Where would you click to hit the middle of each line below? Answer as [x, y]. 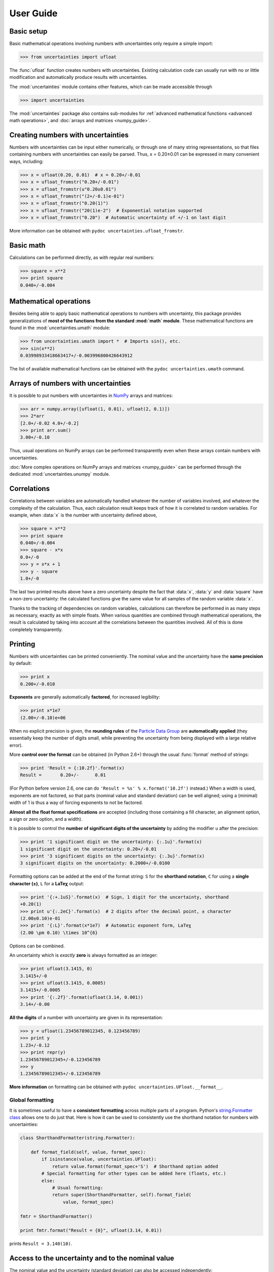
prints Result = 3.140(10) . [41, 1244]
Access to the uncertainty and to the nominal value [92, 1259]
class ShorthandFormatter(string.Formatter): [78, 1138]
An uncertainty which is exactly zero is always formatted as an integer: [83, 955]
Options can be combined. [37, 946]
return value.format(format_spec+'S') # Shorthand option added [135, 1166]
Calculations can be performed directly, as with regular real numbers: [82, 257]
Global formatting [32, 1100]
